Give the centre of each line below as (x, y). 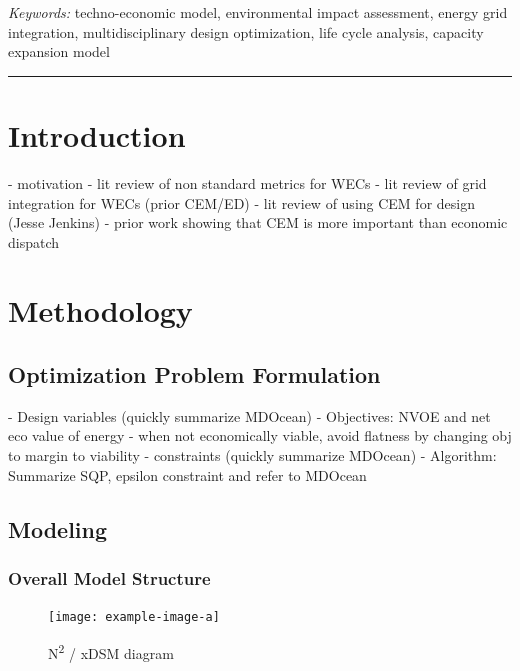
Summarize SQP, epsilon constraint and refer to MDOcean (187, 474)
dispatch (34, 241)
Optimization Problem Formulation (194, 374)
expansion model (59, 51)
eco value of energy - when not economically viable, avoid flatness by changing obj (260, 435)
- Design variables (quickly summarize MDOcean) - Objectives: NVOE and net (249, 415)
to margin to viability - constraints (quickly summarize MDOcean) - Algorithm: (252, 455)
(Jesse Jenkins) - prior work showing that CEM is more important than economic (258, 222)
